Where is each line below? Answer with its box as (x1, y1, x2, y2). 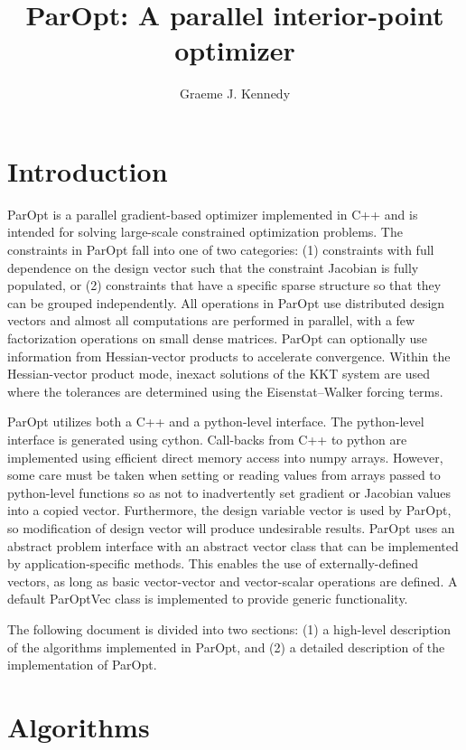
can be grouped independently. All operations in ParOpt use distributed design (7, 293, 445, 312)
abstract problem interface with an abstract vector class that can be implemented (7, 536, 459, 555)
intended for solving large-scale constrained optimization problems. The (7, 222, 403, 241)
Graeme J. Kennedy (179, 84, 291, 103)
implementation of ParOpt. (7, 655, 157, 674)
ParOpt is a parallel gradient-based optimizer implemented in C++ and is (7, 204, 418, 223)
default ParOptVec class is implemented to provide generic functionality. (7, 589, 408, 608)
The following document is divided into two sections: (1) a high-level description (7, 619, 452, 638)
